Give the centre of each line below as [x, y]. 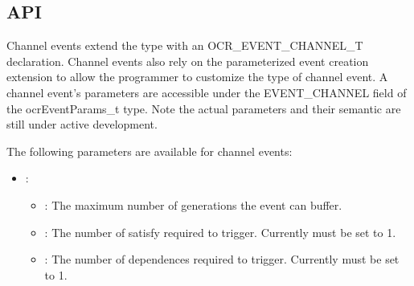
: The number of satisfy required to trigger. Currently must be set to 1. [220, 232]
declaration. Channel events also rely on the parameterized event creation [188, 61]
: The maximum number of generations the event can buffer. [193, 204]
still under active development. [82, 124]
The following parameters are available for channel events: [150, 151]
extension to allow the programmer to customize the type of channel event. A [197, 77]
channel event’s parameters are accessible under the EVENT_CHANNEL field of [207, 92]
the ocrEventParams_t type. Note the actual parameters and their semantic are [204, 108]
